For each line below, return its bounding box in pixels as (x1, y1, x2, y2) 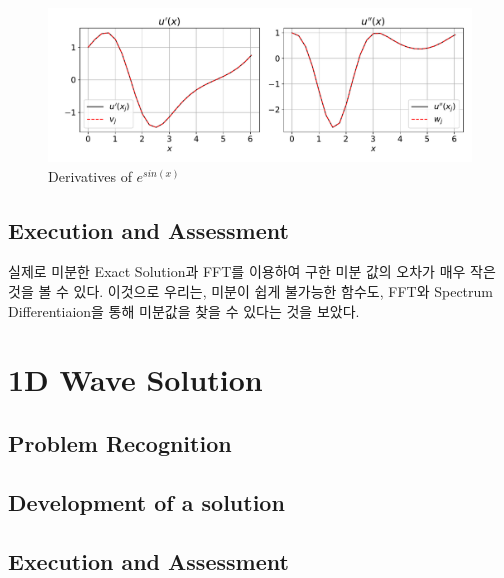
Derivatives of (48, 165, 132, 186)
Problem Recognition (8, 427, 232, 458)
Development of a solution (8, 486, 285, 517)
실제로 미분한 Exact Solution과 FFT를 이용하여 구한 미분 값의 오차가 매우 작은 (8, 261, 496, 282)
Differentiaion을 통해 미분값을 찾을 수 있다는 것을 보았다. (8, 300, 360, 321)
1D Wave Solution (8, 359, 263, 400)
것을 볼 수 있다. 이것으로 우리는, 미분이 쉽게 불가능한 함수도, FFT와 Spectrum (8, 281, 494, 302)
